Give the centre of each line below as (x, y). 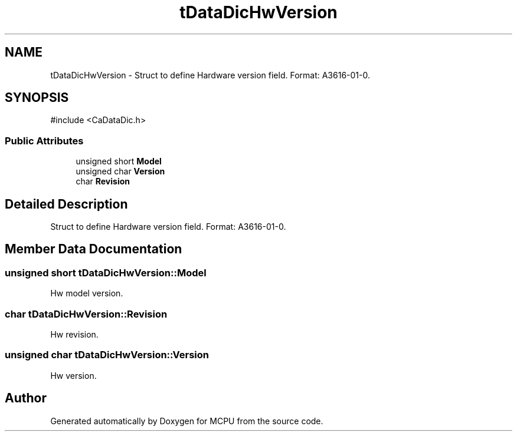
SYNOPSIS (37, 98)
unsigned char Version (120, 171)
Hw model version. (87, 293)
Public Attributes (44, 141)
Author (26, 398)
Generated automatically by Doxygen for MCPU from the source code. (187, 421)
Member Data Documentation (94, 249)
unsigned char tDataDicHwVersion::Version (107, 355)
